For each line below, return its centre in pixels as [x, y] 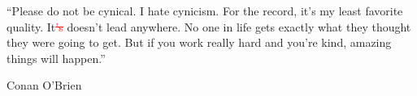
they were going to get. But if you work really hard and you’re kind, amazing [199, 42]
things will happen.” [56, 58]
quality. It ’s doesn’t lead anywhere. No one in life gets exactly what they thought [209, 26]
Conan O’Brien [44, 85]
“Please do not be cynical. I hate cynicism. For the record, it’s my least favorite [205, 10]
